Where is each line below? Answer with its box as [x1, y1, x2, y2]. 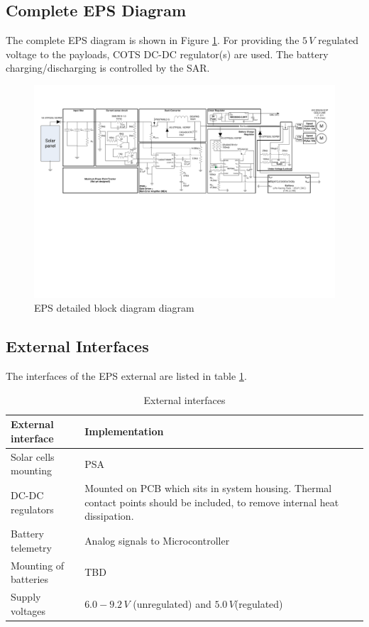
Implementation [84, 424, 164, 439]
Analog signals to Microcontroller [84, 533, 230, 548]
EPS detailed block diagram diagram [34, 300, 194, 315]
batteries [11, 572, 49, 587]
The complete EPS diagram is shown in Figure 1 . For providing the [6, 33, 299, 48]
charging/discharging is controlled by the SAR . [6, 60, 210, 75]
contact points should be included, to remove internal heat [84, 494, 339, 509]
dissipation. [84, 508, 134, 523]
